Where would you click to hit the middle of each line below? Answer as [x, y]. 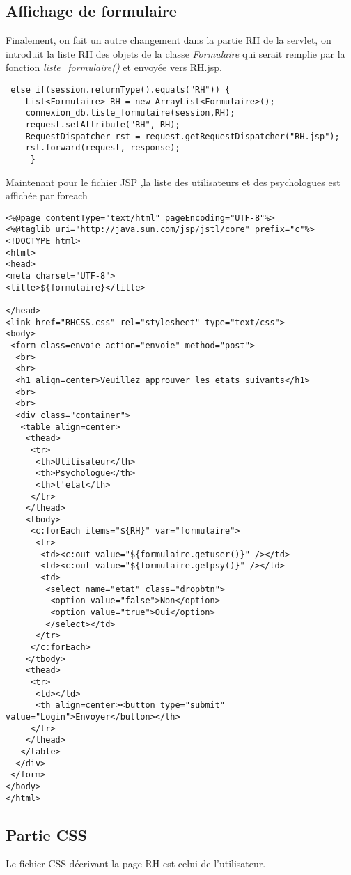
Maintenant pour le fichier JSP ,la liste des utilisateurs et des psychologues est [173, 181]
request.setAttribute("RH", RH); [103, 124]
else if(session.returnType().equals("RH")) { [120, 90]
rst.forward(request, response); [103, 148]
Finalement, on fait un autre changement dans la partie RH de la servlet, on [169, 40]
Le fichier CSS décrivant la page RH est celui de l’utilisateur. [136, 864]
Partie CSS [47, 834]
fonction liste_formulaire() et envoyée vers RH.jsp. [114, 67]
